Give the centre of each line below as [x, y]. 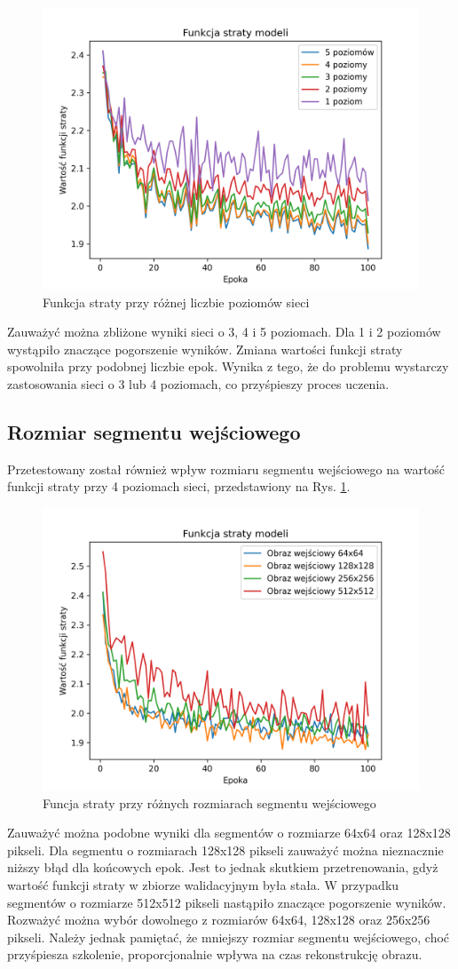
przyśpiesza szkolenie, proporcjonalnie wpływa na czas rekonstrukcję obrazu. [215, 954]
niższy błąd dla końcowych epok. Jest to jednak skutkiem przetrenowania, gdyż [223, 867]
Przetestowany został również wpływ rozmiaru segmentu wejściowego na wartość [226, 469]
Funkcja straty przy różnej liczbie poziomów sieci [176, 302]
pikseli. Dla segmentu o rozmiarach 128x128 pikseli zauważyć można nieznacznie [225, 850]
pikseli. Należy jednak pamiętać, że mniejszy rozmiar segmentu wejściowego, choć [229, 937]
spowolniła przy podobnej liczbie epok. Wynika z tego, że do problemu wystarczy [228, 366]
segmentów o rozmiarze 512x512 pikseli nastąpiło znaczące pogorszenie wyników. [227, 902]
